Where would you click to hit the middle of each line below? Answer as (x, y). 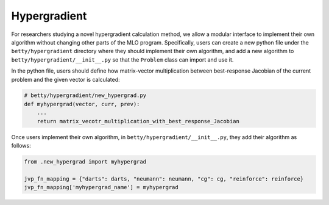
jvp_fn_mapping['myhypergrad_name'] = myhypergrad (101, 187)
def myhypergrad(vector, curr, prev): (82, 104)
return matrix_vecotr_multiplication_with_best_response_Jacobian (138, 121)
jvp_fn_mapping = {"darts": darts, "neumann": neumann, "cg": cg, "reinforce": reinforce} (164, 179)
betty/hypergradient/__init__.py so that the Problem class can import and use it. (122, 59)
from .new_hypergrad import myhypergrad (85, 162)
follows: (21, 146)
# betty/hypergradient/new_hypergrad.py (85, 95)
